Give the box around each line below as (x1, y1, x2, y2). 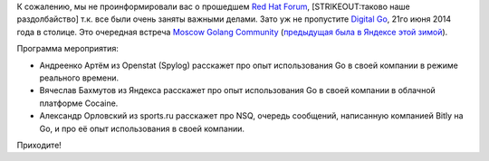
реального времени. (39, 72, 120, 83)
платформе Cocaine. (39, 98, 119, 109)
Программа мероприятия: (16, 43, 120, 54)
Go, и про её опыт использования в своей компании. (39, 123, 244, 134)
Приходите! (16, 139, 62, 150)
